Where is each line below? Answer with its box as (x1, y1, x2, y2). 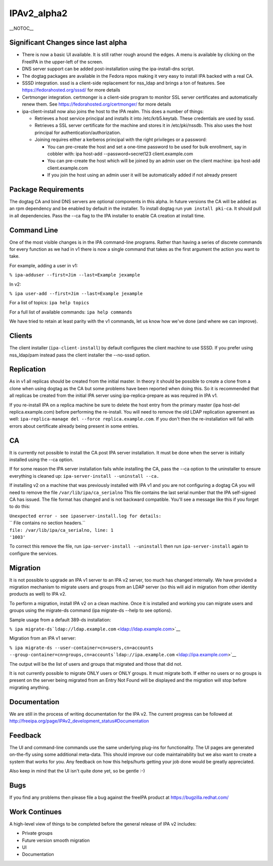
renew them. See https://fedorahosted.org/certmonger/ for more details (22, 101, 171, 107)
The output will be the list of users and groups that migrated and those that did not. (9, 661, 183, 667)
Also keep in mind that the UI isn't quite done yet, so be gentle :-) (9, 768, 145, 774)
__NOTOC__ (9, 25, 34, 31)
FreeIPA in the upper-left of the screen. (22, 59, 104, 65)
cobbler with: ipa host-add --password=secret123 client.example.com (47, 151, 193, 157)
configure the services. (9, 550, 58, 556)
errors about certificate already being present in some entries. (9, 423, 139, 429)
